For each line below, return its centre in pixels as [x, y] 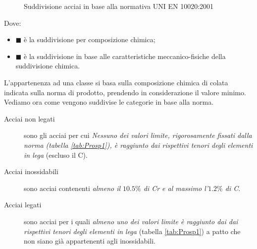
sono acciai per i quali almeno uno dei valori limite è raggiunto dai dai [131, 221]
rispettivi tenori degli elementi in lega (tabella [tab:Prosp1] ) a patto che [132, 231]
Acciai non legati [29, 118]
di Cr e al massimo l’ [176, 188]
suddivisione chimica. [48, 66]
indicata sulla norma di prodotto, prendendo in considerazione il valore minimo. [125, 92]
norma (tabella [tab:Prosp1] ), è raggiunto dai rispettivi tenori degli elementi [138, 145]
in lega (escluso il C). [56, 155]
